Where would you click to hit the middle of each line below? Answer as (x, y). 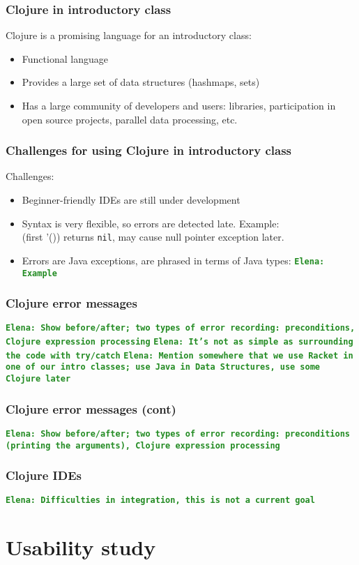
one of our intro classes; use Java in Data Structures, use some (163, 367)
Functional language (65, 58)
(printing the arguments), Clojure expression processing (143, 445)
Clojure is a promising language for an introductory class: (129, 35)
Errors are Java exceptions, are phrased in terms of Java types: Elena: (173, 260)
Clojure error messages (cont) (91, 408)
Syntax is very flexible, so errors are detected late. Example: (151, 223)
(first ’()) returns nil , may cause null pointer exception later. (153, 237)
